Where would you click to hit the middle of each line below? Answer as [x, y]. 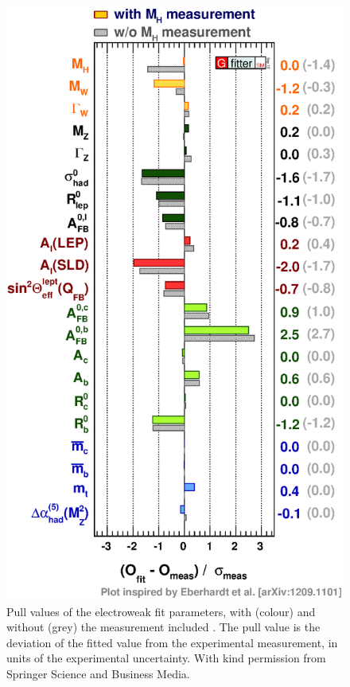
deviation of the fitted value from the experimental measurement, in [172, 642]
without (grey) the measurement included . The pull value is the [163, 627]
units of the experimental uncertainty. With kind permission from [166, 658]
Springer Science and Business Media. [98, 673]
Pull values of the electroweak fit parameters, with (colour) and [161, 611]
